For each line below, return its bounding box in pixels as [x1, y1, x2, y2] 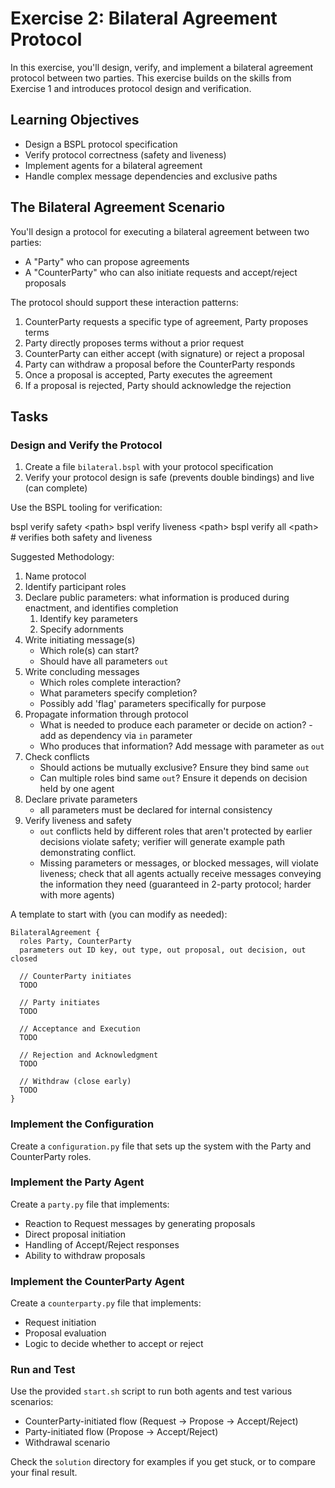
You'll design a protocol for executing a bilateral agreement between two [10, 225, 310, 237]
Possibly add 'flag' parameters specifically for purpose [39, 698, 267, 710]
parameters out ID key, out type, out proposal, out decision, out [19, 945, 307, 956]
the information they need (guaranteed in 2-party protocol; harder [39, 878, 312, 891]
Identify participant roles [24, 581, 127, 593]
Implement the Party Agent [10, 1175, 145, 1189]
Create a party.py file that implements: [10, 1198, 170, 1210]
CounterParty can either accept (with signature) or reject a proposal [24, 347, 305, 359]
